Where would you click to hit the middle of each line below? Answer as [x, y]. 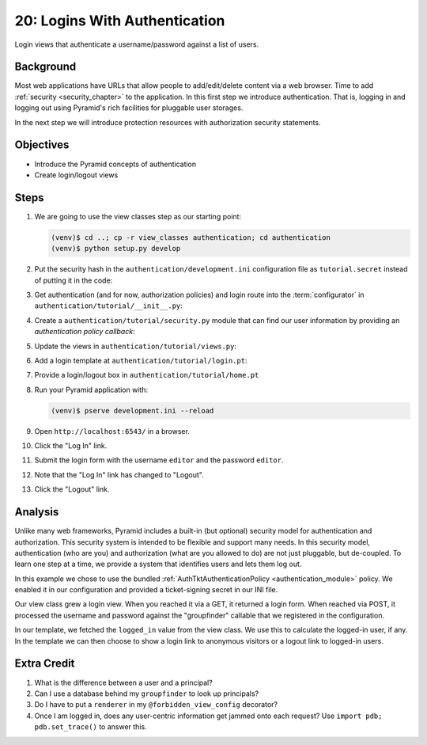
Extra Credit [45, 664]
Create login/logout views [76, 175]
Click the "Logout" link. [72, 489]
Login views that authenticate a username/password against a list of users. [137, 44]
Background [45, 67]
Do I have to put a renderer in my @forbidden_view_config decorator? [156, 705]
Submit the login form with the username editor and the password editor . [159, 460]
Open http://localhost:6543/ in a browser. [112, 431]
